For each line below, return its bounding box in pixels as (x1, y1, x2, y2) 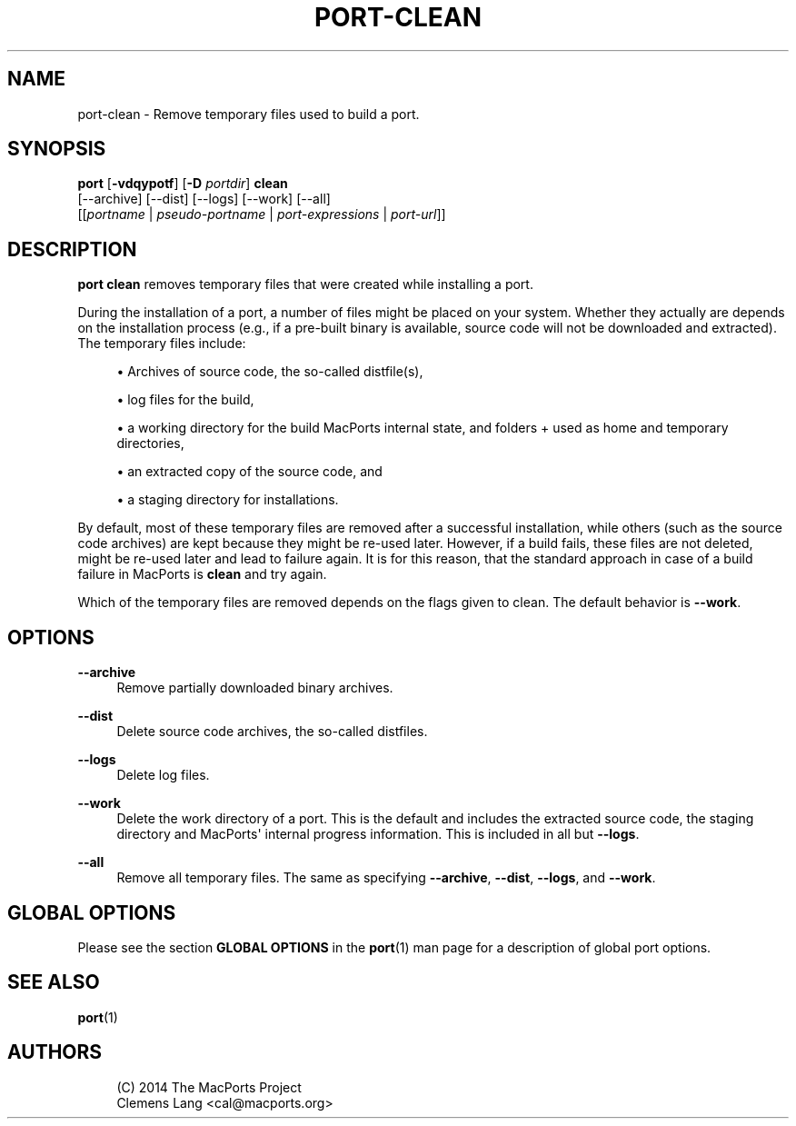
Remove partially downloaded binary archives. (116, 680, 393, 696)
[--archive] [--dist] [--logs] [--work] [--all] (77, 191, 331, 207)
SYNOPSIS (7, 137, 106, 161)
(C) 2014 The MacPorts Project (116, 1079, 302, 1095)
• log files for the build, (116, 392, 254, 408)
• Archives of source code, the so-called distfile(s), (116, 364, 423, 380)
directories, (116, 435, 184, 452)
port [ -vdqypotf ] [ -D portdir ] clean (77, 175, 288, 192)
